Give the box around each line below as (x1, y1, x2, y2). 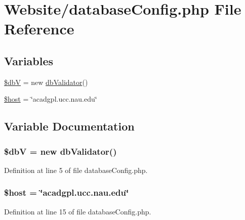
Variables (4, 53, 54, 68)
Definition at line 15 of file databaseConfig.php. (4, 206, 151, 216)
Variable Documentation (4, 118, 135, 134)
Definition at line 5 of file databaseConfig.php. (4, 164, 148, 175)
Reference (4, 18, 74, 39)
